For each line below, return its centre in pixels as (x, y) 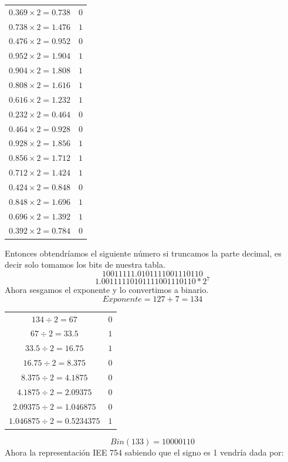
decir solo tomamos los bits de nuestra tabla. (85, 264)
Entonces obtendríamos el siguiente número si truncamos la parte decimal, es (143, 253)
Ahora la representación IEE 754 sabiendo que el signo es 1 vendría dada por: (144, 452)
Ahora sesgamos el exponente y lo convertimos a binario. (107, 290)
